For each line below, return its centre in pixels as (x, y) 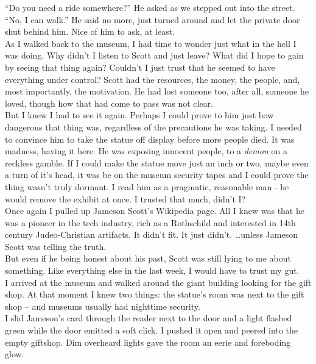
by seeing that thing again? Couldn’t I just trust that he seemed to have (140, 67)
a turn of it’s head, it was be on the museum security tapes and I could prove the (157, 175)
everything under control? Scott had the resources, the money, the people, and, (153, 79)
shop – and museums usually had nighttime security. (103, 306)
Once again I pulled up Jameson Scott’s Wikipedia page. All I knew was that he (155, 211)
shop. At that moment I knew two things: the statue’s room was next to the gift (155, 294)
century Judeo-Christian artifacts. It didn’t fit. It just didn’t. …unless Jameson (151, 234)
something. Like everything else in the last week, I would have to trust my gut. (152, 270)
